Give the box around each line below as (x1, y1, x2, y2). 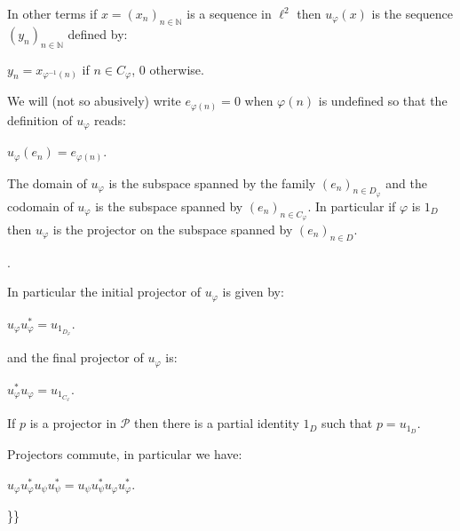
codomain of (7, 196, 74, 215)
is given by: (222, 282, 284, 301)
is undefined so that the (318, 91, 448, 110)
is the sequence (371, 4, 454, 22)
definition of (7, 110, 73, 129)
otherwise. (149, 59, 204, 78)
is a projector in (29, 414, 117, 432)
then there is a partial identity (134, 414, 299, 432)
